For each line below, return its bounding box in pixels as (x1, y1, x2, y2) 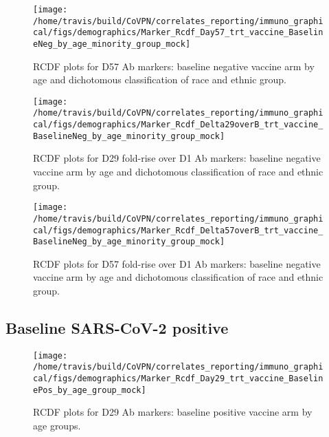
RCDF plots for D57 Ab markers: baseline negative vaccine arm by (33, 58, 315, 73)
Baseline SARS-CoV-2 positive (5, 317, 229, 339)
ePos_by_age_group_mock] (33, 385, 146, 395)
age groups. (33, 418, 81, 433)
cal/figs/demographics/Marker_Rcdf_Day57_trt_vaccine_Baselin (33, 28, 324, 38)
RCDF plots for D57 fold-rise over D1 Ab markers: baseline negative (33, 256, 321, 270)
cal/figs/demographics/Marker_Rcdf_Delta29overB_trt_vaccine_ (33, 120, 324, 130)
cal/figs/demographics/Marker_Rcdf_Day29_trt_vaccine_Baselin (33, 374, 324, 384)
